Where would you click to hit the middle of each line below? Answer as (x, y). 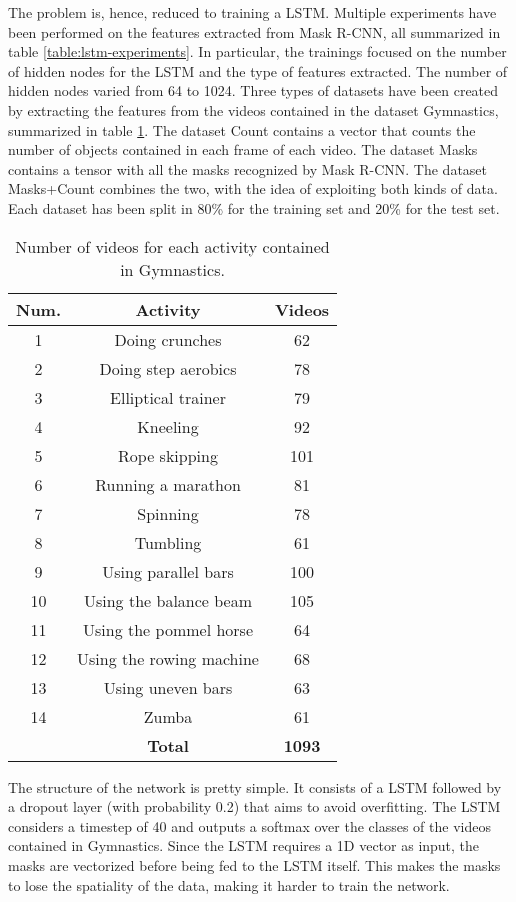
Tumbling (168, 542)
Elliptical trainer (168, 397)
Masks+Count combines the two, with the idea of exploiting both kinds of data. (253, 188)
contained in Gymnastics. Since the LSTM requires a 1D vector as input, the (244, 845)
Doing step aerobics (168, 368)
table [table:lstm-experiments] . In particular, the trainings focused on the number (257, 51)
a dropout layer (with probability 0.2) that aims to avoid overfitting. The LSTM (254, 806)
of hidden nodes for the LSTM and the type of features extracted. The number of (258, 70)
